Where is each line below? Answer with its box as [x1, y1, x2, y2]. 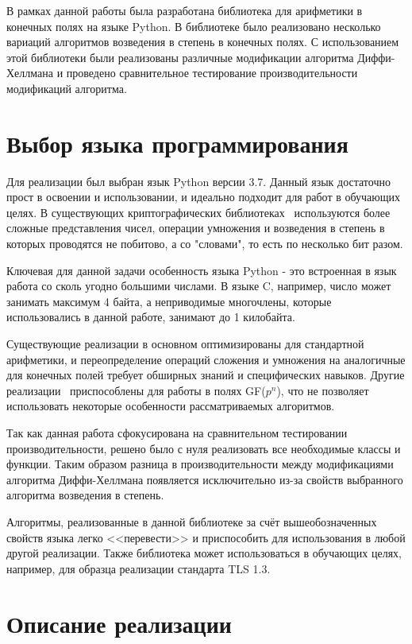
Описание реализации [6, 607, 232, 639]
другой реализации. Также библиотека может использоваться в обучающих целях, [6, 545, 402, 561]
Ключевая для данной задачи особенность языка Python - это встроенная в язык [6, 262, 397, 278]
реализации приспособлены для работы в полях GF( [6, 382, 266, 398]
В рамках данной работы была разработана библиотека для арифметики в [6, 2, 363, 18]
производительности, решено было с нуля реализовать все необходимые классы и [6, 440, 401, 456]
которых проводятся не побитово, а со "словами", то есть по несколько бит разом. [6, 235, 403, 252]
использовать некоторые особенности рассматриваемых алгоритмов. [6, 398, 335, 414]
